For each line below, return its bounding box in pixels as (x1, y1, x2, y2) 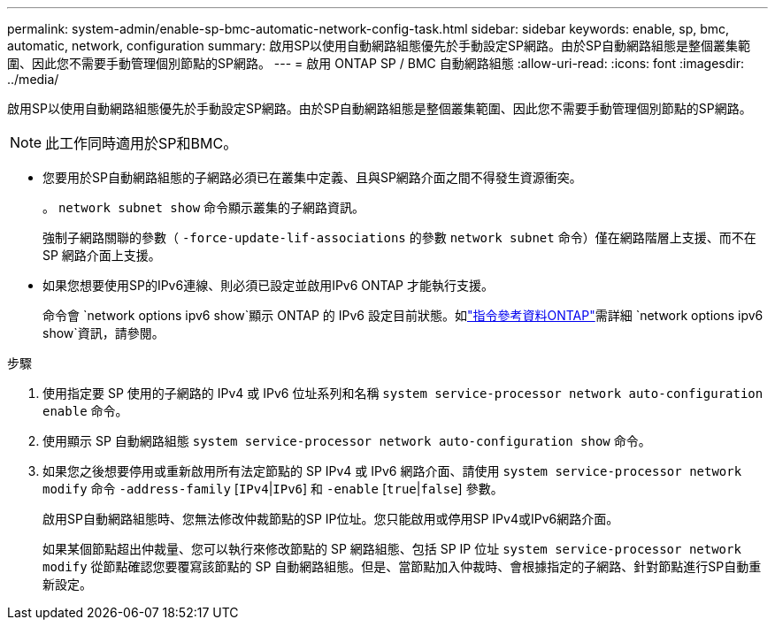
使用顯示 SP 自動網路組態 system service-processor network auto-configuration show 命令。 (42, 433, 651, 448)
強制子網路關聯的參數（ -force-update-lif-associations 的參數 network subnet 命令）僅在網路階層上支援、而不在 (42, 230, 756, 245)
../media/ (7, 72, 59, 87)
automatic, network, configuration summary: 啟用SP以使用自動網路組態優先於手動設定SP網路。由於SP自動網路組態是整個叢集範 (7, 38, 750, 53)
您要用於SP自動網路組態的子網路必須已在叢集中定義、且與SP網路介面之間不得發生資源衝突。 (42, 170, 582, 185)
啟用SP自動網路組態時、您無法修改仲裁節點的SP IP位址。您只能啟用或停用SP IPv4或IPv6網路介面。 (42, 511, 619, 526)
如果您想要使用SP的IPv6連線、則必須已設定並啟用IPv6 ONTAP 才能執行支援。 (42, 278, 495, 293)
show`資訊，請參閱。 (42, 325, 165, 340)
